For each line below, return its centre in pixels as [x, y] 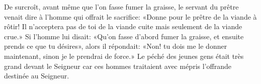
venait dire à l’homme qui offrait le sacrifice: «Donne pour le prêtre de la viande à [130, 16]
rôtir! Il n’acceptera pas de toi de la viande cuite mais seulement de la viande [123, 26]
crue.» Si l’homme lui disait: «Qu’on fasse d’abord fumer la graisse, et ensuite [124, 36]
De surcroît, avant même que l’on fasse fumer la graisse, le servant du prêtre [121, 7]
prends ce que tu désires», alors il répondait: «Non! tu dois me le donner [116, 46]
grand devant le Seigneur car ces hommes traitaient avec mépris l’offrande [118, 66]
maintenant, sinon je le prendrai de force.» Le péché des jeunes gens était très [124, 56]
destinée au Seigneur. [37, 76]
